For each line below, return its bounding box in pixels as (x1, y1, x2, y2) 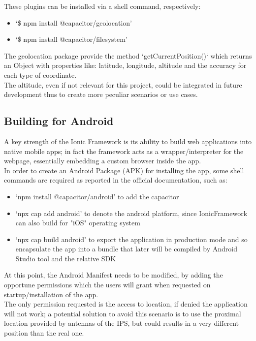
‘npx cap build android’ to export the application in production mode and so (15, 234, 248, 244)
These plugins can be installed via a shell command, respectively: (4, 1, 201, 11)
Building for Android (4, 113, 114, 128)
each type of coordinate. (4, 69, 77, 80)
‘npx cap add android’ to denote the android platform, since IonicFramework (15, 208, 248, 218)
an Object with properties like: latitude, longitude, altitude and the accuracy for (4, 60, 247, 70)
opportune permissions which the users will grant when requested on (4, 279, 211, 290)
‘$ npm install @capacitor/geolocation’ (15, 17, 132, 28)
